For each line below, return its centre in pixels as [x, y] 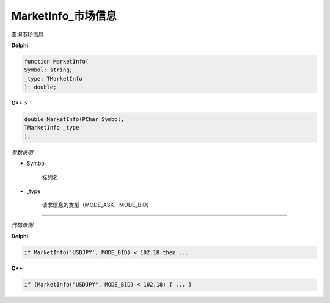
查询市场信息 [28, 34]
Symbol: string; [49, 70]
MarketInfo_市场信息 [64, 16]
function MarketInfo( [57, 61]
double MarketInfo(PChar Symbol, [74, 119]
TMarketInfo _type [52, 128]
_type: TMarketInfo [53, 78]
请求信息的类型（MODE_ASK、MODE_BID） [97, 205]
